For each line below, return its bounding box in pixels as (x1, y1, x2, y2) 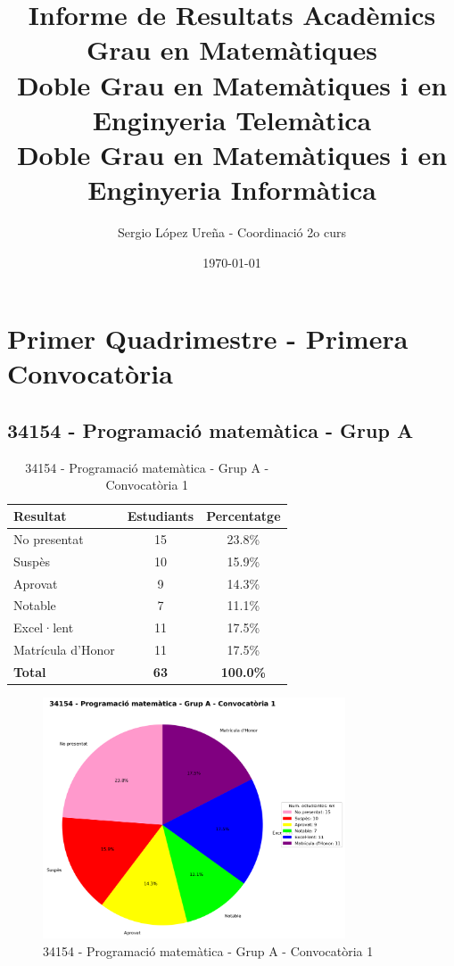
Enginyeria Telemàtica (92, 101, 372, 137)
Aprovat (13, 574, 58, 592)
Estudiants (127, 507, 194, 525)
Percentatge (206, 507, 281, 525)
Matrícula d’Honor (13, 640, 115, 659)
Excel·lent (13, 618, 74, 637)
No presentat (13, 529, 84, 548)
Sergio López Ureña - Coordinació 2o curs (118, 223, 346, 242)
